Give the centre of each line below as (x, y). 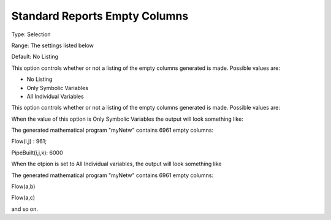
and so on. (25, 209)
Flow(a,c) (23, 198)
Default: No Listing (35, 57)
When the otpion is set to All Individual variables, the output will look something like (116, 164)
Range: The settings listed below (53, 45)
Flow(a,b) (23, 186)
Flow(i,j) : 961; (29, 142)
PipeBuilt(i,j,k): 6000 (37, 153)
